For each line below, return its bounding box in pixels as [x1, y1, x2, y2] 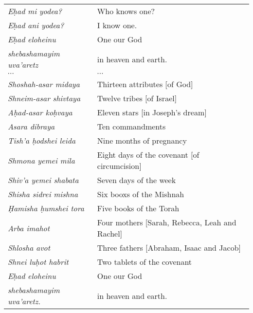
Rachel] [97, 228, 123, 239]
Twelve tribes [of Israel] [97, 92, 177, 104]
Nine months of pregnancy [97, 135, 187, 146]
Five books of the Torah [97, 203, 180, 214]
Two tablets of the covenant [97, 256, 192, 267]
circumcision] [97, 160, 142, 171]
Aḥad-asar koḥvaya [8, 107, 72, 118]
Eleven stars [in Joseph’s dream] [97, 107, 207, 118]
